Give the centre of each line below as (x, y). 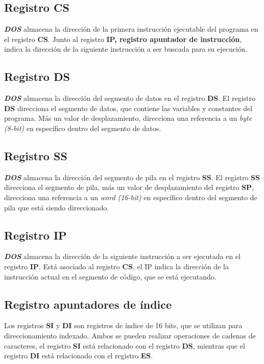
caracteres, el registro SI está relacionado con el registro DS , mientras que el (125, 345)
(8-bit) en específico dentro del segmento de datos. (83, 128)
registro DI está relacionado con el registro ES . (79, 356)
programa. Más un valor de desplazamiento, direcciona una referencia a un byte (128, 118)
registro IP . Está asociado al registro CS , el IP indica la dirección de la (116, 266)
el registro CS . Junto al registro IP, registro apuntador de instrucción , (123, 39)
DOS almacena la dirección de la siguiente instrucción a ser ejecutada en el (122, 256)
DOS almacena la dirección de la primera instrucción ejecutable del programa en (131, 29)
